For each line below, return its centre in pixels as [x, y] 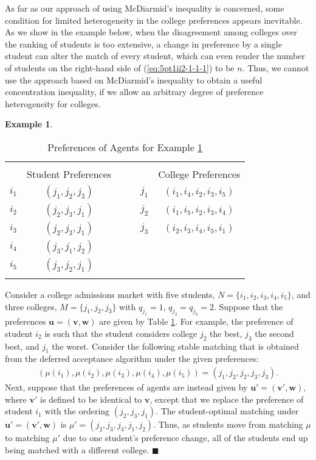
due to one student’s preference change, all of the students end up [185, 438]
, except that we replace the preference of [227, 399]
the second [274, 333]
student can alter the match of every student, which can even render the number [155, 56]
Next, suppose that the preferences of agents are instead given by [126, 387]
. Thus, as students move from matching [228, 424]
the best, [226, 333]
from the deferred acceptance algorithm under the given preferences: [132, 359]
